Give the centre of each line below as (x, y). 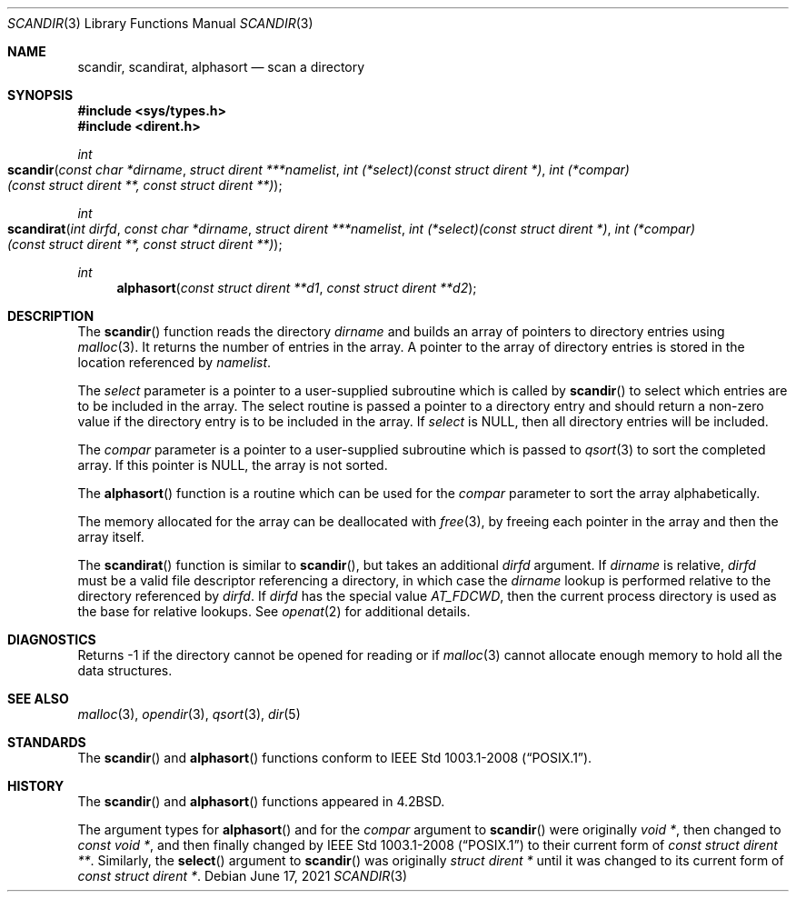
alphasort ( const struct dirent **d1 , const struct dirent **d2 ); (297, 288)
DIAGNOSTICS (52, 639)
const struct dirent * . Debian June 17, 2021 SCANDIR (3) (243, 876)
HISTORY (36, 786)
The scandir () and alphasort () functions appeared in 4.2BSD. (261, 801)
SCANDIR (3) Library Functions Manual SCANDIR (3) (160, 23)
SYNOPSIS (40, 95)
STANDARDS (47, 742)
